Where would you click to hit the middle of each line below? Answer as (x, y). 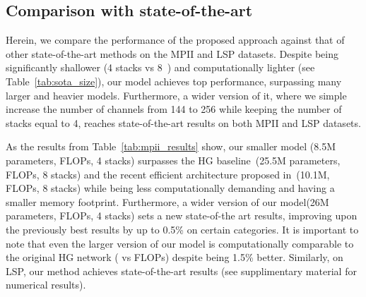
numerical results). (46, 285)
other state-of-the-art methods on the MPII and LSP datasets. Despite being (172, 53)
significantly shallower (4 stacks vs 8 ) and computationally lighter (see (160, 67)
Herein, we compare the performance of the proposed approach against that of (175, 40)
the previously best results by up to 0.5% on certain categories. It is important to (182, 229)
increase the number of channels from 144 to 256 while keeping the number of (174, 109)
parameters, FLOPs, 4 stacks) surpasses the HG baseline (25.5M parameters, (173, 160)
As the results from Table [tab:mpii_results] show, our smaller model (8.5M (171, 146)
